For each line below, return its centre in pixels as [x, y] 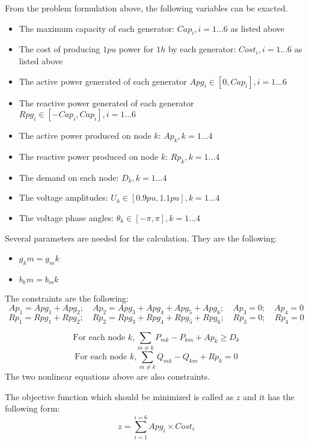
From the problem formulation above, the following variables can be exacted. [146, 8]
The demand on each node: [69, 177]
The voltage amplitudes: [63, 197]
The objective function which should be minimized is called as [119, 396]
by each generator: [202, 49]
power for [136, 49]
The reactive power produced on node [89, 156]
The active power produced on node [85, 135]
